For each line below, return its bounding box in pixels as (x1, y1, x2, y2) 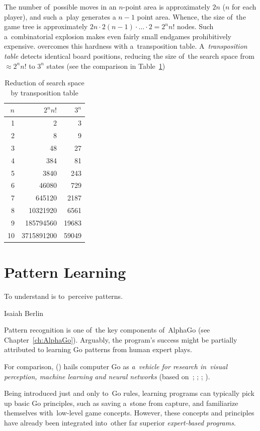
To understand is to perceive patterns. (4, 291, 123, 301)
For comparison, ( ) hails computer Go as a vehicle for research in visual (4, 361, 228, 371)
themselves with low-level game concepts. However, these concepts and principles (4, 407, 254, 418)
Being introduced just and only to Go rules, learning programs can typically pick (4, 388, 254, 398)
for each (232, 2, 256, 12)
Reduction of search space (5, 77, 84, 88)
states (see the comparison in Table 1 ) (46, 60, 165, 71)
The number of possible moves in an (4, 2, 117, 12)
